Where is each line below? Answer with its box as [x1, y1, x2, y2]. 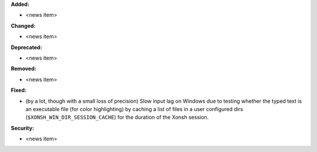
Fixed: [11, 87, 26, 94]
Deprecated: [11, 44, 42, 51]
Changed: [11, 22, 36, 29]
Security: [11, 125, 35, 132]
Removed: [11, 65, 36, 72]
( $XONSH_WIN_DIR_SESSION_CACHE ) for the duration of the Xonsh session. [25, 114, 209, 121]
